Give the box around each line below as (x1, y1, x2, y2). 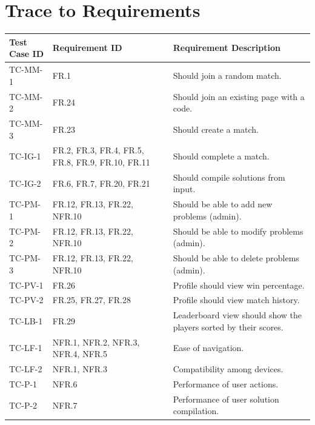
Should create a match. (173, 122, 259, 135)
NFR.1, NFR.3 (52, 363, 107, 375)
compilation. (173, 404, 219, 417)
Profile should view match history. (173, 293, 300, 306)
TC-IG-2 (9, 176, 41, 189)
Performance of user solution (173, 392, 279, 405)
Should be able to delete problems (173, 252, 299, 264)
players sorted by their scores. (173, 320, 283, 333)
